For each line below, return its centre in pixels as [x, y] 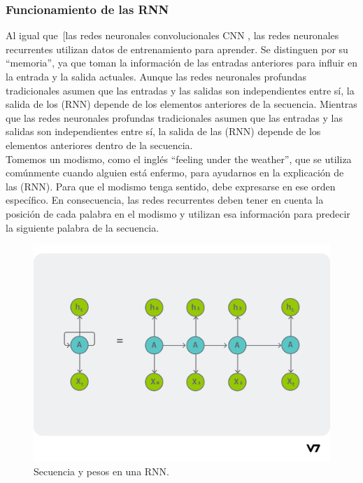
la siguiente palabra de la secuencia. [83, 227]
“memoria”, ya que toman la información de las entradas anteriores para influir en [181, 63]
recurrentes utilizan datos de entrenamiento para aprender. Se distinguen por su [177, 49]
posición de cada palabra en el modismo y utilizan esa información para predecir [178, 213]
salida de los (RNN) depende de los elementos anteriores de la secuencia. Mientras [181, 104]
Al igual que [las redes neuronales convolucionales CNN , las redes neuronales [172, 35]
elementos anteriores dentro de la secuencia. [99, 145]
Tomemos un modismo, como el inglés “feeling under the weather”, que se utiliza [179, 159]
